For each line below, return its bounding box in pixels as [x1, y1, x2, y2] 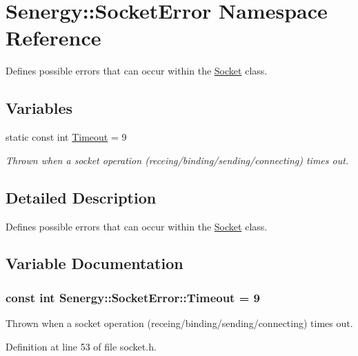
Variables [6, 97, 73, 119]
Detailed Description [6, 186, 157, 208]
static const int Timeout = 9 [6, 130, 127, 144]
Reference [6, 23, 101, 52]
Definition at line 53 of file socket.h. [6, 339, 157, 353]
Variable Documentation [6, 253, 183, 274]
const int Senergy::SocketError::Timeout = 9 [6, 288, 261, 306]
